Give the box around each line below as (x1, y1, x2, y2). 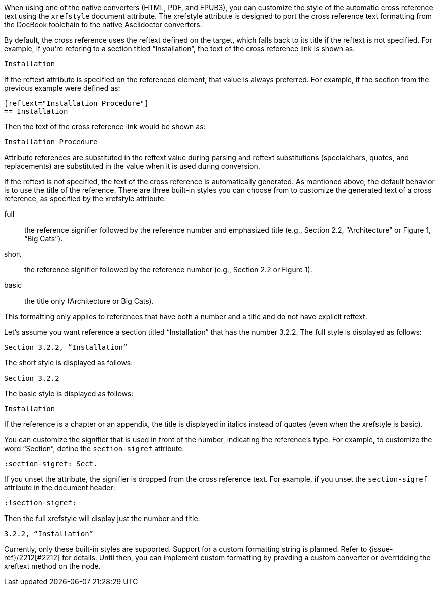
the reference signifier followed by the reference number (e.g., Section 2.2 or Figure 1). (24, 265, 312, 274)
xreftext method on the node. (4, 562, 101, 570)
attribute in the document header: (4, 483, 115, 492)
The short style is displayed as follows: (4, 358, 133, 367)
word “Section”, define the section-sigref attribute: (4, 444, 184, 453)
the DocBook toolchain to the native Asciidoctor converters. (4, 20, 202, 29)
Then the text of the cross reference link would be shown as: (4, 122, 206, 131)
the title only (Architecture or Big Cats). (24, 297, 154, 305)
